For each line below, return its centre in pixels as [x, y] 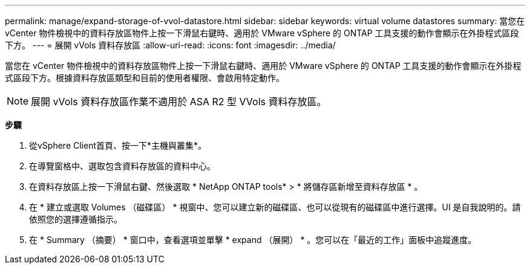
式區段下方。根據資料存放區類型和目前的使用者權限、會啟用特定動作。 [145, 78]
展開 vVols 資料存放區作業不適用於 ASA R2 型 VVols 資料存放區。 [179, 102]
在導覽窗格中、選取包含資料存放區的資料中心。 [122, 166]
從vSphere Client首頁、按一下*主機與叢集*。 [118, 145]
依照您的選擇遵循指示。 [76, 219]
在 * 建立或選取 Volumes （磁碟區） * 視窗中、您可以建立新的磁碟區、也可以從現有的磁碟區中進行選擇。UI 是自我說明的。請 [275, 207]
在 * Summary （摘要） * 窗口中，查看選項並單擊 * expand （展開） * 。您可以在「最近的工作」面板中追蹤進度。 [253, 240]
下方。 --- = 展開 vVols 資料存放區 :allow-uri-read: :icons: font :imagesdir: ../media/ [170, 45]
